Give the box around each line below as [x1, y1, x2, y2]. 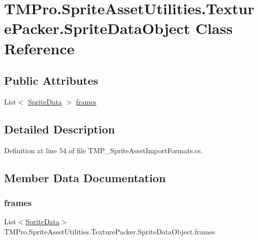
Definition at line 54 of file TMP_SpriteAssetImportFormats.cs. [4, 145, 203, 155]
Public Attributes [4, 73, 99, 88]
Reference [4, 38, 75, 58]
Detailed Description [4, 121, 115, 136]
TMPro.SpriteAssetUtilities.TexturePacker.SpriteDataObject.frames [4, 226, 215, 236]
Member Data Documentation [4, 169, 166, 185]
